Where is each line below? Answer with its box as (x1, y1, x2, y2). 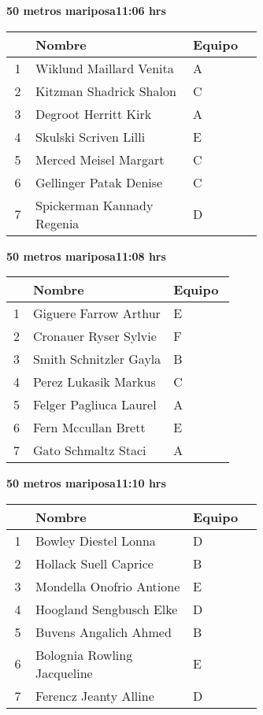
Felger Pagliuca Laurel (32, 395, 157, 414)
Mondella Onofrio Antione (35, 576, 180, 595)
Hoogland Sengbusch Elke (35, 599, 178, 618)
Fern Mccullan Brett (32, 418, 146, 437)
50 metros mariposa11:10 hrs (6, 475, 166, 491)
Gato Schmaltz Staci (32, 441, 146, 460)
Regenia (35, 213, 80, 232)
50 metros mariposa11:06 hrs (6, 2, 166, 18)
